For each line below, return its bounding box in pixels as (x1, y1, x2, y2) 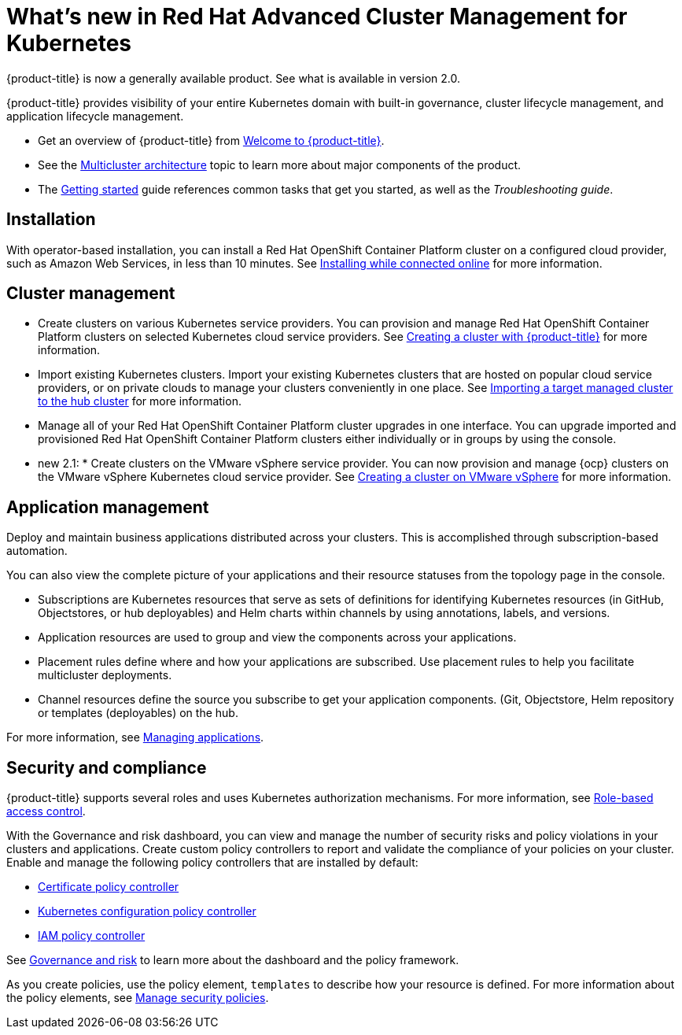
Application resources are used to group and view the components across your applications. (38, 630, 517, 645)
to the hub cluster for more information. (38, 394, 241, 408)
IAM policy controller (38, 929, 146, 943)
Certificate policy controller (38, 880, 179, 894)
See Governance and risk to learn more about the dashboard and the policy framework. (6, 953, 459, 967)
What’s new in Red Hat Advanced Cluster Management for (6, 3, 628, 30)
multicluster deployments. (38, 668, 172, 682)
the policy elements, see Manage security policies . (6, 991, 269, 1005)
